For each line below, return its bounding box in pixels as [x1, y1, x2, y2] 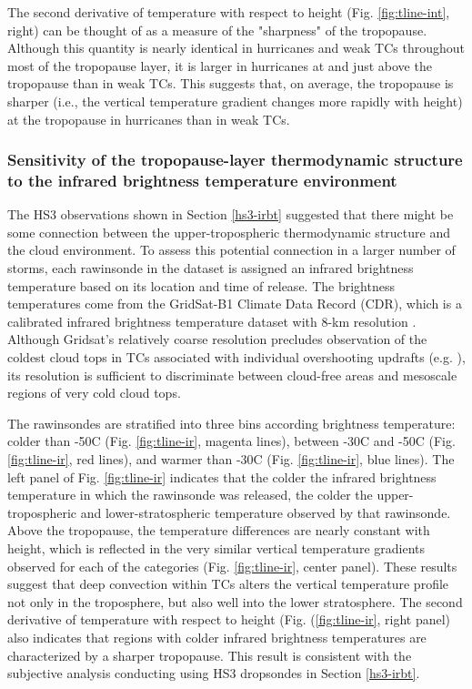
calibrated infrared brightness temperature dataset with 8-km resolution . [7, 311, 417, 330]
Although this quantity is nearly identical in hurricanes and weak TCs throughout [7, 38, 465, 57]
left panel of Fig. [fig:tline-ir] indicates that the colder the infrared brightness [7, 467, 437, 486]
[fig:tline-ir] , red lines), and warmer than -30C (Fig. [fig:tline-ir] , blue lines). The [7, 450, 455, 469]
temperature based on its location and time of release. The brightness [7, 276, 395, 295]
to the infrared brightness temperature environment [7, 169, 397, 191]
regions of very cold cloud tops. [7, 383, 181, 402]
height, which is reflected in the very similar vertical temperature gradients [7, 538, 425, 557]
